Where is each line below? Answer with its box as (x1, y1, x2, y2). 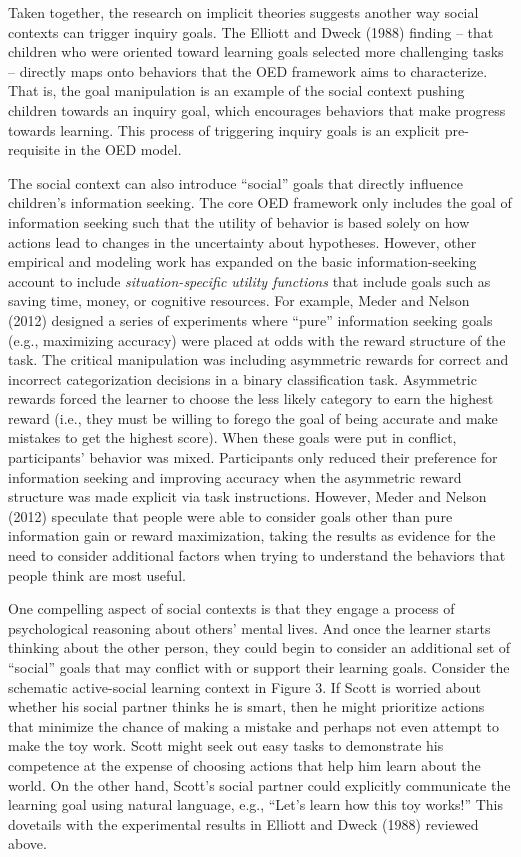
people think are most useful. (8, 564, 186, 585)
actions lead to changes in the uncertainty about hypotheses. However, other (8, 231, 477, 252)
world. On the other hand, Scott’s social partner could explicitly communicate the (8, 774, 511, 795)
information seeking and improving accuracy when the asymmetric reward (8, 466, 462, 487)
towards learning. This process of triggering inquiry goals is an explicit (8, 119, 440, 140)
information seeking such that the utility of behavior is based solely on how (8, 211, 470, 232)
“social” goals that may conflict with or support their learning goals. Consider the (8, 657, 510, 677)
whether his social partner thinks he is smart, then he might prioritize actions (8, 696, 485, 717)
